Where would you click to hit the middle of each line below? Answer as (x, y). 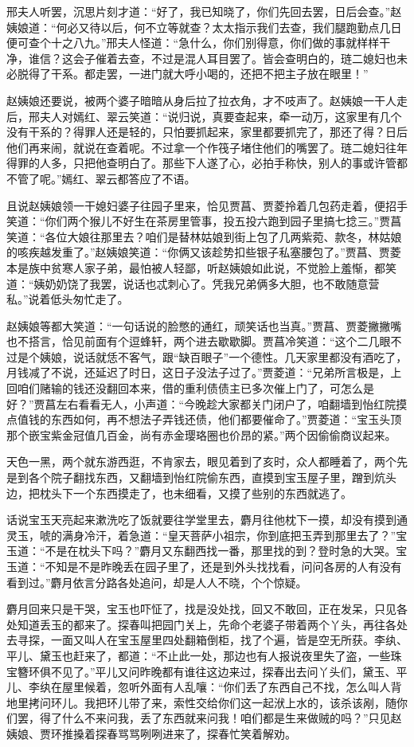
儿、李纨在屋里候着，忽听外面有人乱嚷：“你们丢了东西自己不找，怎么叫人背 (204, 687)
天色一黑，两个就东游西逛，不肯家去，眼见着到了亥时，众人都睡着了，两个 (201, 461)
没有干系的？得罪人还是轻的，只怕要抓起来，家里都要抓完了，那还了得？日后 (207, 132)
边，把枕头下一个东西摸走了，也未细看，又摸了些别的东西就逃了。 (179, 493)
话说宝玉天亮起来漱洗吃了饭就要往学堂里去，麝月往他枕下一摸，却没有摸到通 (207, 520)
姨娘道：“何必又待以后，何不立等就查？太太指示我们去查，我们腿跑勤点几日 (204, 27)
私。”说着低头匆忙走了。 (68, 299)
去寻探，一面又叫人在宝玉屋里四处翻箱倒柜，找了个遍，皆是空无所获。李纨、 (207, 640)
